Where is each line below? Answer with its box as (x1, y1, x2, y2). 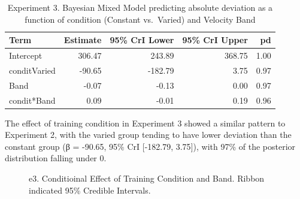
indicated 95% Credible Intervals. (29, 183, 151, 196)
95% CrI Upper (182, 34, 248, 46)
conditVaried (9, 64, 56, 76)
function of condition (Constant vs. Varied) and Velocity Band (25, 13, 256, 25)
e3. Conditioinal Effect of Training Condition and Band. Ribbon (29, 172, 265, 185)
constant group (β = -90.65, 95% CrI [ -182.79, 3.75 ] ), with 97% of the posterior (5, 140, 296, 152)
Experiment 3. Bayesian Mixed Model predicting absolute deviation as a (7, 1, 273, 13)
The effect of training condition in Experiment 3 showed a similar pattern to (5, 116, 286, 129)
